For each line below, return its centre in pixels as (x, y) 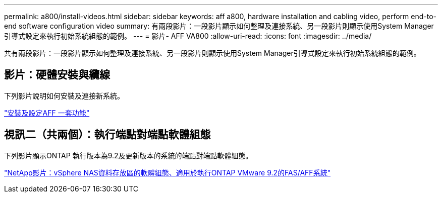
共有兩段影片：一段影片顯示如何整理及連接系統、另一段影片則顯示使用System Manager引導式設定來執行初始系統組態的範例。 (212, 53)
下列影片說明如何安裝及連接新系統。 (64, 95)
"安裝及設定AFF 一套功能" (47, 113)
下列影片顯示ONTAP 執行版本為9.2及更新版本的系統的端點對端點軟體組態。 (128, 155)
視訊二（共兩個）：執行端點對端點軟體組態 (107, 135)
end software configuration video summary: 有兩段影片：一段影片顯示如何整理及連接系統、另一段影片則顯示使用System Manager (219, 26)
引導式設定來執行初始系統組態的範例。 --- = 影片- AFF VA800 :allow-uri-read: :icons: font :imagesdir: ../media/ (188, 36)
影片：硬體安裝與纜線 (57, 75)
